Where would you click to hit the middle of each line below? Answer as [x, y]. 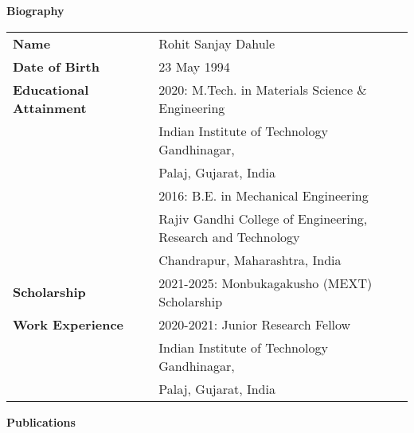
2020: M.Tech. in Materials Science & [263, 89]
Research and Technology [229, 236]
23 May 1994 [194, 66]
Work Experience [68, 324]
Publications [41, 421]
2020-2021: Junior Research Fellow [255, 324]
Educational [51, 89]
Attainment [50, 107]
